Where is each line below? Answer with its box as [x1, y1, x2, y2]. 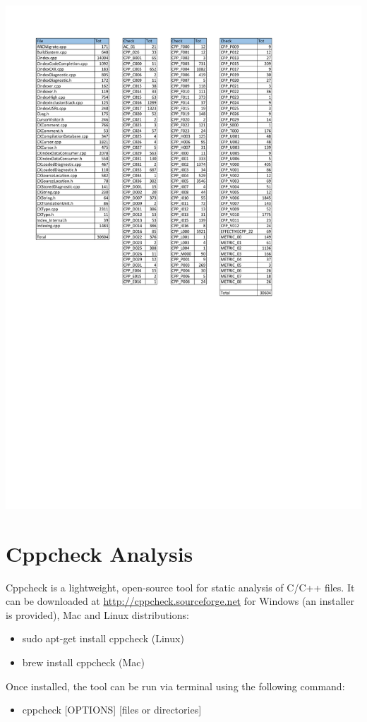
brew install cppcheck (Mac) [22, 654, 145, 669]
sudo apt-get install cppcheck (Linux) [22, 631, 184, 646]
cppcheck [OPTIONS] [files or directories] [22, 702, 202, 717]
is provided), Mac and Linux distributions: [6, 607, 189, 622]
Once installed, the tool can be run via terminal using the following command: [6, 678, 345, 693]
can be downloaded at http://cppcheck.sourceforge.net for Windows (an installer [6, 594, 354, 608]
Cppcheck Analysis [6, 539, 193, 567]
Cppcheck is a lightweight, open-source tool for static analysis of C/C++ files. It [6, 579, 355, 594]
